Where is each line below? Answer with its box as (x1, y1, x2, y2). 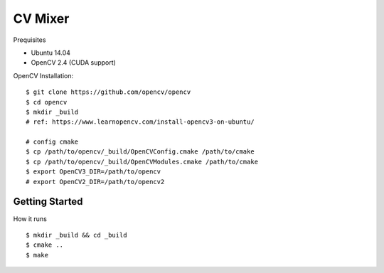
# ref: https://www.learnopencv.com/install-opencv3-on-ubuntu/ (26, 118, 255, 126)
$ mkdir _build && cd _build (26, 231, 127, 239)
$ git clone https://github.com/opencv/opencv (26, 88, 191, 96)
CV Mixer (13, 11, 70, 26)
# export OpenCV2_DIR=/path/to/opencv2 (26, 178, 165, 186)
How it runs (13, 214, 48, 223)
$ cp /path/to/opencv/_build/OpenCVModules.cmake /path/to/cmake (26, 157, 259, 166)
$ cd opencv (26, 98, 68, 106)
